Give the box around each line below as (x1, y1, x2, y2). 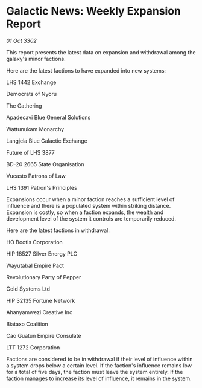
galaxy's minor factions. (6, 55, 66, 62)
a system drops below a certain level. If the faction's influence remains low (6, 361, 192, 369)
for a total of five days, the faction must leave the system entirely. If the (6, 368, 183, 375)
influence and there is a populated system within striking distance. (6, 202, 171, 209)
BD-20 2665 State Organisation (6, 160, 84, 167)
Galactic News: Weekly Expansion (6, 4, 181, 18)
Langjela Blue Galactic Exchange (6, 137, 87, 144)
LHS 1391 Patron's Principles (6, 184, 77, 191)
